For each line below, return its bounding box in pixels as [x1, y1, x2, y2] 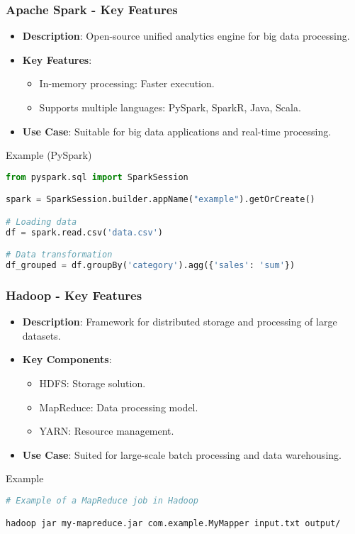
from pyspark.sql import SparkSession [6, 172, 188, 182]
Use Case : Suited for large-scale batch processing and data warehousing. [22, 447, 342, 462]
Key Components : [22, 352, 112, 367]
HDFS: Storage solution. [39, 376, 146, 390]
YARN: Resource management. [39, 423, 174, 438]
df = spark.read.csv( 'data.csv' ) [6, 227, 163, 238]
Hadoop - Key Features [6, 286, 142, 304]
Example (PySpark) [6, 148, 92, 162]
